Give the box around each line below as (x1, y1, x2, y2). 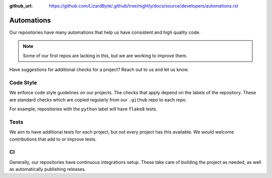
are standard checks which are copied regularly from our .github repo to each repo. (9, 96, 187, 103)
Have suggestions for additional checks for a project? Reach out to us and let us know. (9, 67, 189, 73)
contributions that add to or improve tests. (9, 136, 97, 142)
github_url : (9, 3, 33, 9)
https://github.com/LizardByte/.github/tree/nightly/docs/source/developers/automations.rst (49, 3, 239, 9)
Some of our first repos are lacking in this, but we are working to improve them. (23, 52, 187, 58)
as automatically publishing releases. (9, 166, 86, 172)
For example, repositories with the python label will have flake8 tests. (9, 106, 158, 112)
